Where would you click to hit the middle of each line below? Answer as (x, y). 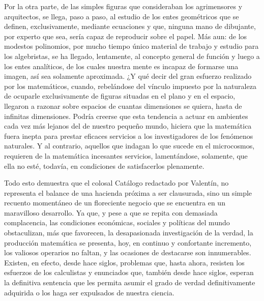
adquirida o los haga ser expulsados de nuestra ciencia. (89, 292)
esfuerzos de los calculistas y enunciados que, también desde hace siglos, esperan (129, 272)
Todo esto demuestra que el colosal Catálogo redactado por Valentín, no (116, 183)
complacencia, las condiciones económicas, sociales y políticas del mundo (117, 222)
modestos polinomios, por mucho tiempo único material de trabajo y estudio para (131, 46)
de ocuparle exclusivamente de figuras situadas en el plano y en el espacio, (120, 96)
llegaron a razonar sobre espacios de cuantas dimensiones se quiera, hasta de (123, 106)
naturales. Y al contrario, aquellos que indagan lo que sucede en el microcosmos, (129, 146)
